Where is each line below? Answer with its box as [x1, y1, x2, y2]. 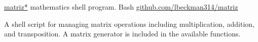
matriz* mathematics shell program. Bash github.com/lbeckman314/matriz [4, 2, 238, 12]
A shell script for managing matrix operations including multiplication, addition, [4, 18, 254, 29]
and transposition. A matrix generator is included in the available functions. [4, 28, 241, 39]
